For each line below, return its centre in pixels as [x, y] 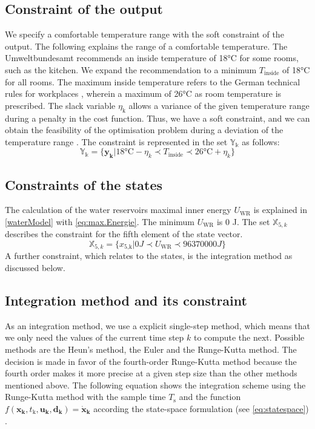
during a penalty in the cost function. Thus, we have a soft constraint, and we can [157, 118]
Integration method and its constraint [126, 300]
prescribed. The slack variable [60, 105]
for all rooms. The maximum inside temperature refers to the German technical [153, 81]
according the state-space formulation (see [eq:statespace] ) [201, 408]
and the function [210, 397]
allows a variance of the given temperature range [219, 105]
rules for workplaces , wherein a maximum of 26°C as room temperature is [143, 93]
